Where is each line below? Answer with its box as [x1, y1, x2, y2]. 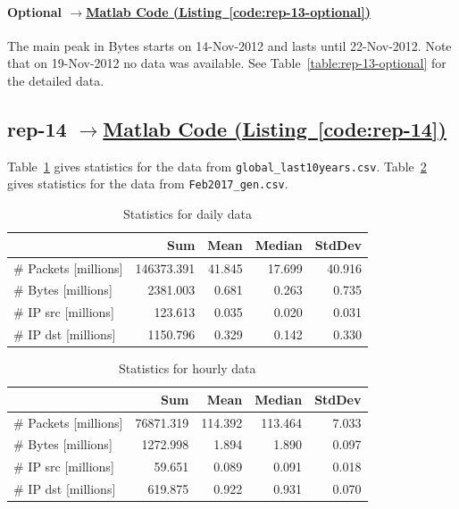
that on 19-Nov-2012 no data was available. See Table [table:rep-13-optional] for [7, 54, 446, 72]
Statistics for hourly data [119, 359, 256, 378]
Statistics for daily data [122, 204, 253, 223]
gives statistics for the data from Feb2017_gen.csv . [7, 174, 288, 193]
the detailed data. [7, 71, 104, 89]
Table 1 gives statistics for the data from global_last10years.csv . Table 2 [7, 156, 427, 175]
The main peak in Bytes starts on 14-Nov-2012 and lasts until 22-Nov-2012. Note [7, 36, 452, 54]
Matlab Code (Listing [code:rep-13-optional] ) [86, 2, 371, 21]
